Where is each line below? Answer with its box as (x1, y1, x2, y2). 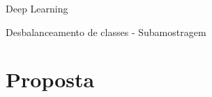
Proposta (6, 65, 95, 94)
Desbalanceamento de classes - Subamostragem (6, 24, 206, 39)
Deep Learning (6, 1, 68, 15)
